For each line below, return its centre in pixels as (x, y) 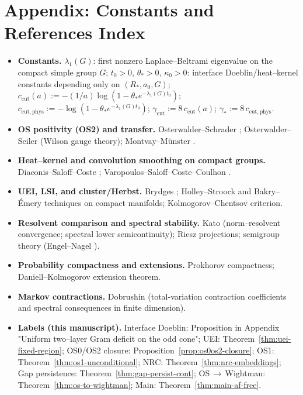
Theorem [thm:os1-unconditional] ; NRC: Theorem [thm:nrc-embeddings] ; (149, 361)
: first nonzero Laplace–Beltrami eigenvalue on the (183, 61)
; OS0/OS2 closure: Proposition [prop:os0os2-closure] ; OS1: (168, 350)
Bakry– (267, 191)
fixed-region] (40, 350)
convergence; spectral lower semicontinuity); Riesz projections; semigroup (149, 234)
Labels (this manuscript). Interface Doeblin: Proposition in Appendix (149, 327)
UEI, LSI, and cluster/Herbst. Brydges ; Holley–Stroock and (135, 191)
